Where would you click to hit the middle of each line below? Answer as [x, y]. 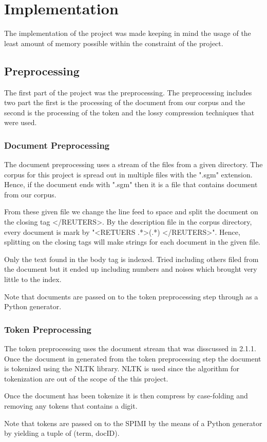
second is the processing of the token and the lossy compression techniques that [129, 112]
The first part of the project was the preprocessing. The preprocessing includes [128, 92]
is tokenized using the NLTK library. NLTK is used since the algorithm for [122, 368]
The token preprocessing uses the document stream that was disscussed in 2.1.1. [130, 348]
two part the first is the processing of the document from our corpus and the [125, 102]
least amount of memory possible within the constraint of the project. [114, 43]
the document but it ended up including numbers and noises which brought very [131, 269]
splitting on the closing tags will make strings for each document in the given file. [132, 242]
